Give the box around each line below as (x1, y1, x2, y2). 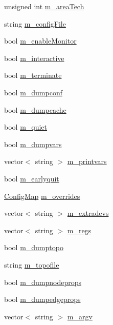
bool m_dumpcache (4, 104, 66, 115)
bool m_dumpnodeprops (4, 276, 82, 287)
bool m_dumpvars (4, 138, 62, 149)
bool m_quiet (4, 121, 48, 132)
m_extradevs (67, 208, 109, 218)
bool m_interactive (4, 52, 64, 63)
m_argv (67, 311, 93, 321)
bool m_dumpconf (4, 87, 62, 97)
